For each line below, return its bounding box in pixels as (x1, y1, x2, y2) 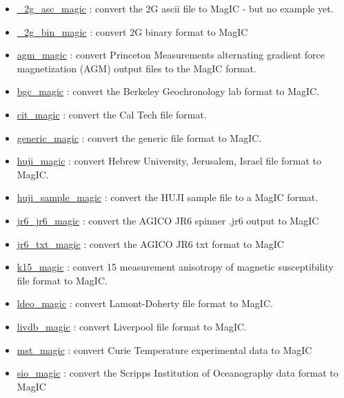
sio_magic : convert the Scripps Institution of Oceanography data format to (17, 366, 338, 380)
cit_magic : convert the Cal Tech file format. (17, 107, 207, 121)
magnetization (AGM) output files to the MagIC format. (17, 61, 256, 75)
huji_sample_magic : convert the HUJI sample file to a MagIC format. (17, 190, 318, 205)
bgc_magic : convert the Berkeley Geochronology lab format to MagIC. (17, 84, 320, 98)
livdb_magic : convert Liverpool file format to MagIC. (17, 319, 247, 333)
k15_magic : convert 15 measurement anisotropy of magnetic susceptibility (17, 260, 334, 274)
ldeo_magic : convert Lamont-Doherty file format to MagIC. (17, 296, 273, 311)
